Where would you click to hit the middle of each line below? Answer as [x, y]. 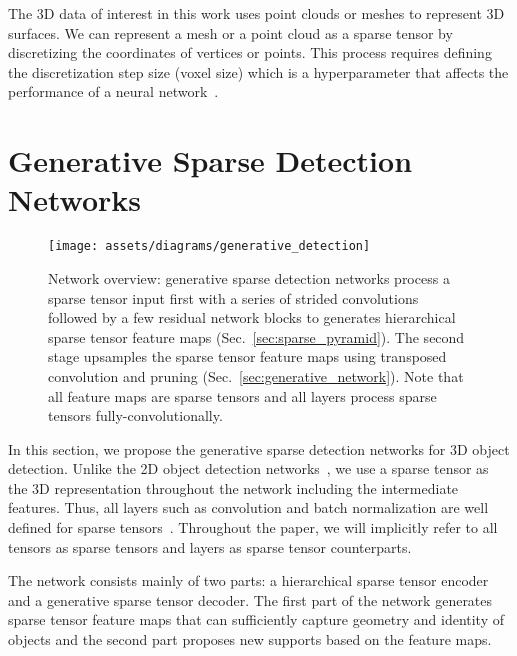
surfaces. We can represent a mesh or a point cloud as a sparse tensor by [230, 32]
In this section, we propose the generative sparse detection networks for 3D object [259, 448]
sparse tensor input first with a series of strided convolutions [233, 297]
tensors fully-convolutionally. [135, 415]
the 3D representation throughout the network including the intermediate [233, 487]
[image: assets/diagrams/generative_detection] [209, 246]
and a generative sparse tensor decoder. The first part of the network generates [250, 599]
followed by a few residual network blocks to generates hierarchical [252, 317]
